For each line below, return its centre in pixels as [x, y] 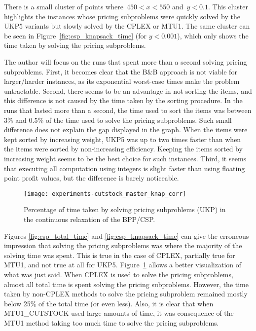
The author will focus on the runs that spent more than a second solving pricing [126, 61]
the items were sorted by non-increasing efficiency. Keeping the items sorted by [123, 149]
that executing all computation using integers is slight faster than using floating [125, 168]
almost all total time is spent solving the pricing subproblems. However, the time [126, 284]
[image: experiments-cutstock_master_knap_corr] [105, 194]
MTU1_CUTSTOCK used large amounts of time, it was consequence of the [119, 313]
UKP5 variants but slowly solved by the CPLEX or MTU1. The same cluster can [127, 26]
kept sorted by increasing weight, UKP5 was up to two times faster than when [123, 139]
